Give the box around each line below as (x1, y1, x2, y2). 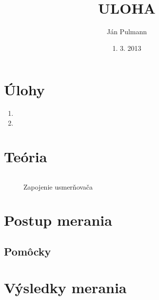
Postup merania (4, 210, 112, 230)
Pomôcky (4, 243, 51, 258)
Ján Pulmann (106, 26, 147, 37)
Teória (4, 146, 47, 166)
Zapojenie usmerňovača (23, 181, 93, 192)
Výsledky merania (4, 277, 127, 297)
